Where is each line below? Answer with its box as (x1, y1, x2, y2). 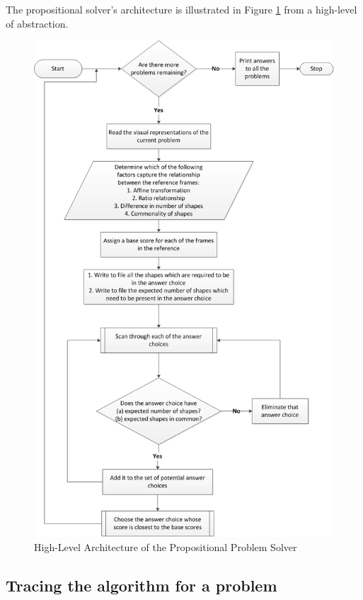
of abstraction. (6, 16, 69, 30)
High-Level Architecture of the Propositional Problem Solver (34, 540, 297, 555)
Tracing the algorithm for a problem (6, 574, 277, 596)
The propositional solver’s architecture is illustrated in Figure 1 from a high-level (6, 2, 357, 16)
